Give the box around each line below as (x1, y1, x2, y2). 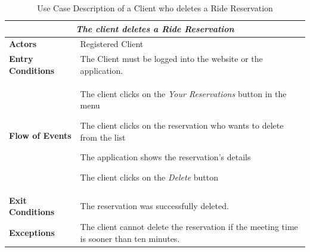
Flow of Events (9, 129, 72, 141)
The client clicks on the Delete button (80, 170, 219, 183)
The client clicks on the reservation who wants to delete (80, 119, 284, 131)
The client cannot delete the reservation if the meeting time (80, 220, 298, 232)
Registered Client (80, 38, 144, 50)
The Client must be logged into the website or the (80, 52, 263, 65)
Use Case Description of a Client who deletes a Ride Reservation (37, 2, 273, 14)
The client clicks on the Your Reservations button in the (80, 87, 287, 99)
